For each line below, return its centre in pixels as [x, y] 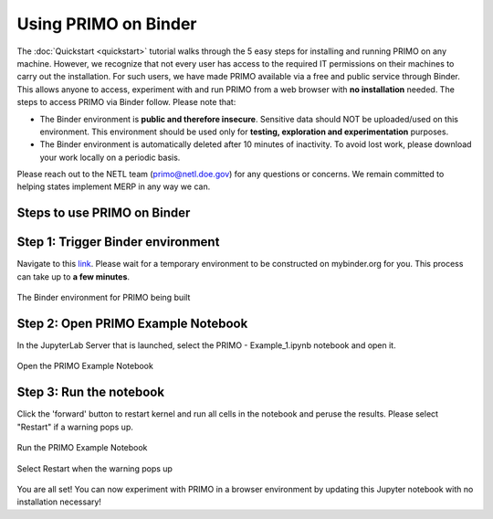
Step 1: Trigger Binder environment [118, 242]
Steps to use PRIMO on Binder [104, 213]
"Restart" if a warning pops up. [75, 427]
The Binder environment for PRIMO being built [104, 298]
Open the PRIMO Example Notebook [85, 366]
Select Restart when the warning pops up [95, 468]
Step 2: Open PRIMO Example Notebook [132, 323]
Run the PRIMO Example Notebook [82, 448]
